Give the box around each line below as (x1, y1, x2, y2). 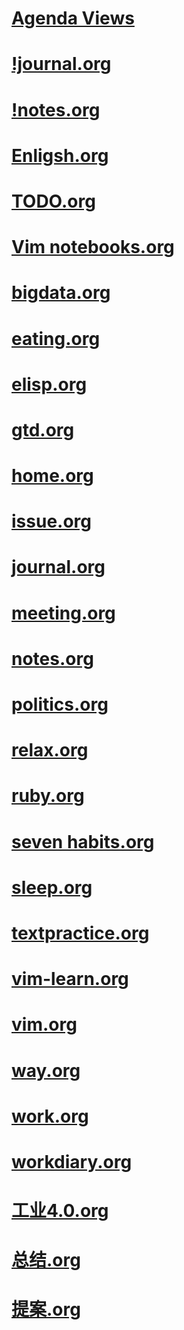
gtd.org (11, 418, 75, 441)
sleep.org (11, 876, 93, 899)
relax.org (11, 739, 89, 762)
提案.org (11, 1298, 81, 1321)
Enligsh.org (11, 144, 109, 167)
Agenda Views (11, 7, 135, 30)
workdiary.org (11, 1150, 133, 1173)
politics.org (11, 693, 109, 716)
